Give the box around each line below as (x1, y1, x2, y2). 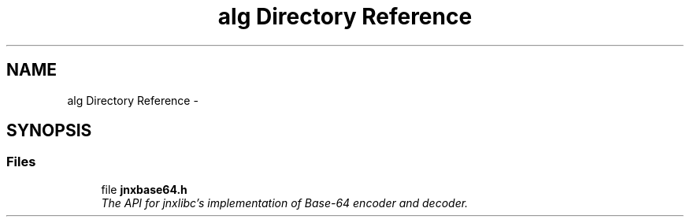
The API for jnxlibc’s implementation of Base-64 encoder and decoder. (101, 195, 469, 210)
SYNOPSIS (6, 121, 92, 141)
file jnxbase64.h (101, 182, 187, 196)
